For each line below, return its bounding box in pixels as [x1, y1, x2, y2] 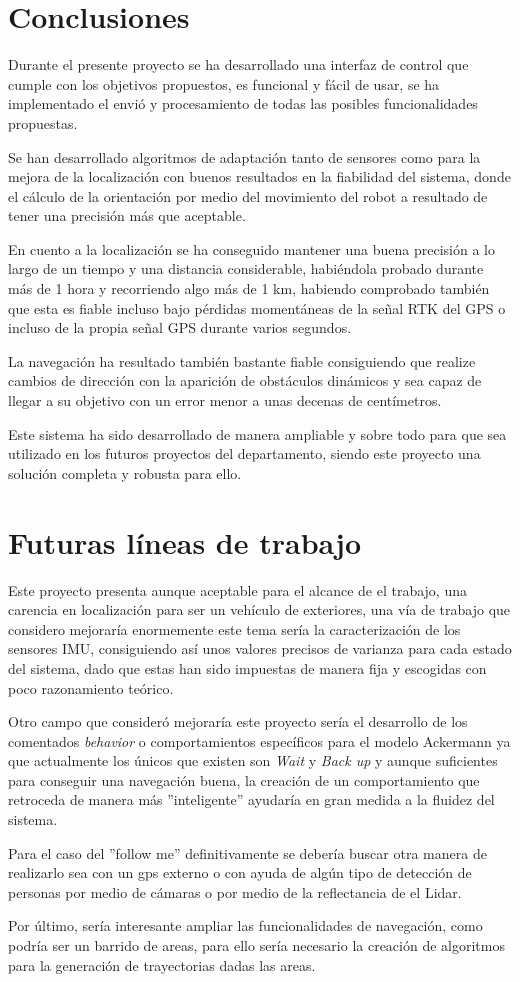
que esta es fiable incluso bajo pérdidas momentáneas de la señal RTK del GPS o [8, 297, 506, 318]
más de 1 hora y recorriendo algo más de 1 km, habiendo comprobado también [8, 278, 490, 299]
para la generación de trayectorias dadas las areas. [8, 954, 316, 975]
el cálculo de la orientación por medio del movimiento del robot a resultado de [8, 185, 488, 206]
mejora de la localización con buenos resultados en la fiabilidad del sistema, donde [8, 166, 511, 187]
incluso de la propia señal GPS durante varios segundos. [8, 317, 352, 338]
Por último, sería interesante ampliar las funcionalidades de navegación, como [8, 915, 483, 936]
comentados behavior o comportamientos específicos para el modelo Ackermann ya [8, 730, 511, 751]
